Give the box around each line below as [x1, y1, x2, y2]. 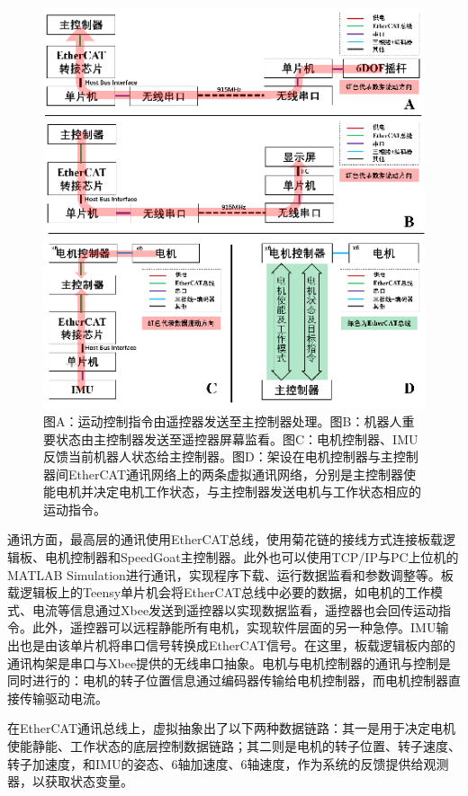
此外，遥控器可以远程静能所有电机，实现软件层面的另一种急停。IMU [31, 618, 436, 637]
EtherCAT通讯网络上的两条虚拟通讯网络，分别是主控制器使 [67, 464, 417, 483]
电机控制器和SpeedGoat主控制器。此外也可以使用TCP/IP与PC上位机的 [44, 548, 459, 567]
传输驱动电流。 [19, 688, 108, 707]
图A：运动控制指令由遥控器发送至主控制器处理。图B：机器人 [43, 411, 402, 430]
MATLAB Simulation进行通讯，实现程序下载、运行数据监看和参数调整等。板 [7, 565, 454, 584]
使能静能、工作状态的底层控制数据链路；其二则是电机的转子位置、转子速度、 [7, 737, 461, 755]
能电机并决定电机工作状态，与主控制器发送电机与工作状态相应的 [43, 482, 421, 501]
